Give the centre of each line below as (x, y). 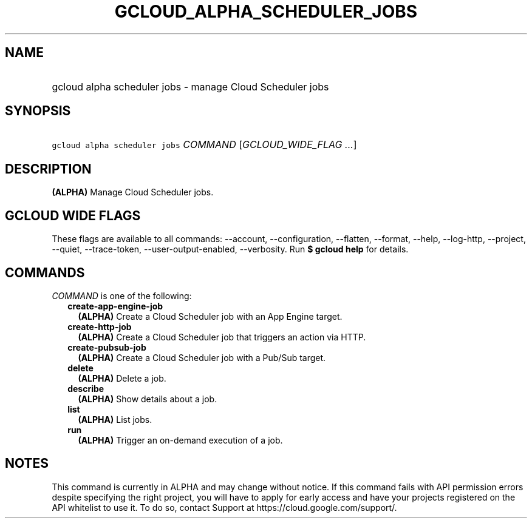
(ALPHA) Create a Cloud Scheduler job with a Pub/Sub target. (202, 357)
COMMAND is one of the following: (122, 295)
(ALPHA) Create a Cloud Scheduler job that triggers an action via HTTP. (222, 337)
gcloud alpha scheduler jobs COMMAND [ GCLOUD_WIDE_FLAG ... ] (204, 145)
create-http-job (100, 326)
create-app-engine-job (115, 306)
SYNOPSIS (38, 111)
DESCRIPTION (48, 169)
